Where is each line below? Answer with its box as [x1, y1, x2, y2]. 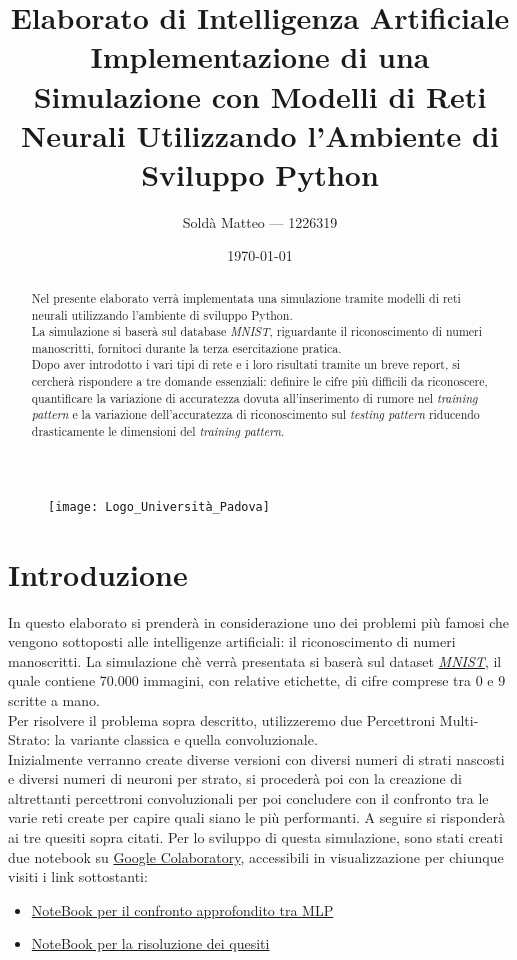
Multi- [439, 709, 479, 730]
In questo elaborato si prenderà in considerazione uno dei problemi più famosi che [8, 611, 510, 632]
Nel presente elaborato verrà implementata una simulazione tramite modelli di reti [31, 289, 461, 306]
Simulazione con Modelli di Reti [33, 75, 487, 116]
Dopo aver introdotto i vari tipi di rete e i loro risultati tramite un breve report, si [31, 356, 461, 373]
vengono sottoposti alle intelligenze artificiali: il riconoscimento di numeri [8, 631, 456, 652]
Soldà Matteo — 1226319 [182, 211, 338, 232]
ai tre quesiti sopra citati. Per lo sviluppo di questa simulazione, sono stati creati [8, 827, 503, 848]
